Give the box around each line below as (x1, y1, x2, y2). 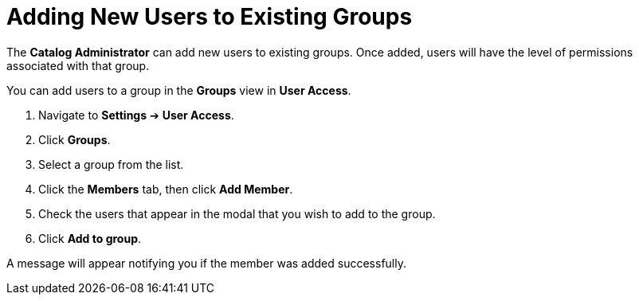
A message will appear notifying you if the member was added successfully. (6, 256, 406, 270)
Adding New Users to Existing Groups (6, 3, 413, 30)
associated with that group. (6, 58, 150, 72)
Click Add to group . (38, 231, 142, 245)
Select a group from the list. (38, 157, 184, 171)
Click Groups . (38, 132, 111, 147)
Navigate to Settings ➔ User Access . (38, 107, 234, 122)
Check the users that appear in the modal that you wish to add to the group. (38, 206, 436, 221)
